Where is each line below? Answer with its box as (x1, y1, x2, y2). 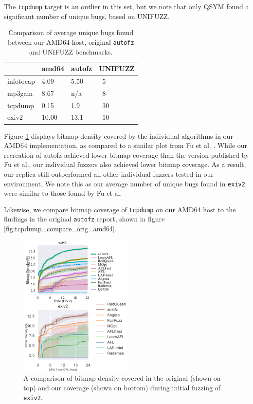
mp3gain (7, 88, 33, 98)
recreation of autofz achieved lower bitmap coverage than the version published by (4, 149, 249, 160)
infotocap (7, 75, 35, 86)
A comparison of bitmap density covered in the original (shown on (23, 373, 221, 383)
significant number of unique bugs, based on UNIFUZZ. (4, 11, 170, 21)
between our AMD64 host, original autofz (8, 37, 134, 47)
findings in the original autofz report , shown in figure (4, 214, 165, 224)
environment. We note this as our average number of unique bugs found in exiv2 (4, 178, 245, 188)
